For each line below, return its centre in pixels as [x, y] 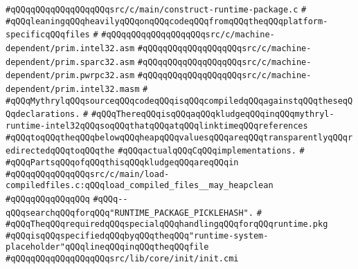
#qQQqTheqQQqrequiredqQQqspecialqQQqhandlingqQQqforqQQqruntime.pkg [167, 224]
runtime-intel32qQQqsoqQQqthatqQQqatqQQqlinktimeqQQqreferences [157, 126]
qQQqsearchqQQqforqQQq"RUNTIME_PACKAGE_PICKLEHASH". [129, 213]
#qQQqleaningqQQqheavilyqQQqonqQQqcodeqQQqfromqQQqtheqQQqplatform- [167, 21]
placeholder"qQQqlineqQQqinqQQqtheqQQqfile [107, 247]
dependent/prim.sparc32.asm [70, 62]
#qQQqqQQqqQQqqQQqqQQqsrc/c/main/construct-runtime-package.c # [156, 10]
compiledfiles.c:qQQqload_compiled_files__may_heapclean [140, 186]
